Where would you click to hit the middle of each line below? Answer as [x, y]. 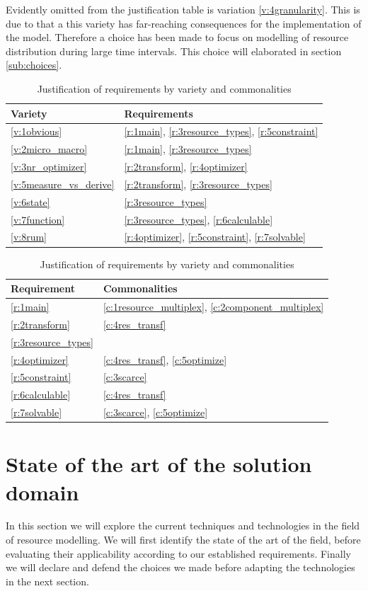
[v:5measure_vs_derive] [63, 184]
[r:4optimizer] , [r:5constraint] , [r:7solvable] [215, 237]
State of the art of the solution [159, 464]
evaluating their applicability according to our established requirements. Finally [178, 553]
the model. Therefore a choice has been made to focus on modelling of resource [177, 37]
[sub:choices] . [34, 65]
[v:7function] [38, 219]
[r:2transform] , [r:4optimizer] [186, 167]
